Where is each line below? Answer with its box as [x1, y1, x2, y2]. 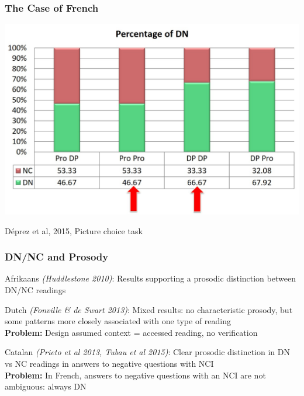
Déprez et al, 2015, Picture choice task [5, 224, 143, 237]
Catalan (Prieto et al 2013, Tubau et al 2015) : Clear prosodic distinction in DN [5, 346, 290, 358]
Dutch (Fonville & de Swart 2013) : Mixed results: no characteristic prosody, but [5, 303, 293, 315]
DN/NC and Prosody [5, 249, 109, 264]
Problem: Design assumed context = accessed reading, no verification [5, 326, 258, 338]
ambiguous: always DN [5, 380, 87, 392]
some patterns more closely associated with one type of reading [5, 315, 232, 327]
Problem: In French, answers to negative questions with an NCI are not [5, 369, 266, 381]
